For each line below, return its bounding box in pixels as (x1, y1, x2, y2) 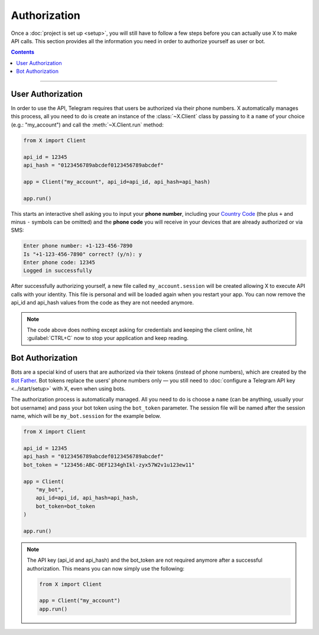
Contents (11, 48, 35, 56)
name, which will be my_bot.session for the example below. (11, 413, 161, 420)
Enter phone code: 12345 (23, 259, 96, 266)
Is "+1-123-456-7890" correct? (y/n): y (23, 251, 142, 257)
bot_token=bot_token (35, 503, 96, 510)
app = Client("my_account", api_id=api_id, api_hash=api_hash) (23, 178, 211, 185)
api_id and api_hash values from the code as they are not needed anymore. (11, 299, 194, 306)
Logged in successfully (23, 267, 93, 274)
